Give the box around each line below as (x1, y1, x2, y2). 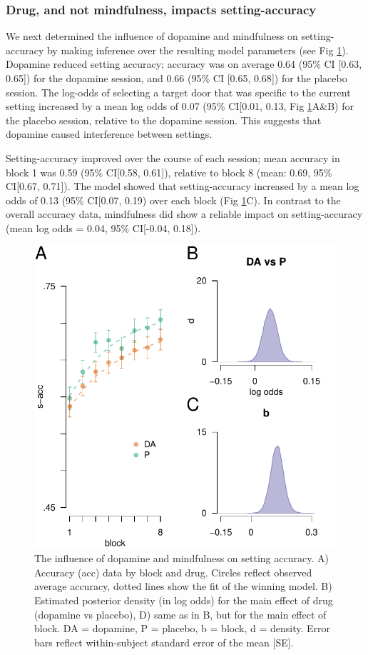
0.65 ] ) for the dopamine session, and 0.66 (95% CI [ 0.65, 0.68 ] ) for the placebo (6, 71, 347, 85)
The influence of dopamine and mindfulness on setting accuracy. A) (34, 551, 329, 566)
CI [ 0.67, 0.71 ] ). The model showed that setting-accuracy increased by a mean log (6, 179, 359, 194)
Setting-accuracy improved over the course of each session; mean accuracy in (6, 150, 340, 165)
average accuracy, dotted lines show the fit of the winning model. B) (34, 579, 332, 594)
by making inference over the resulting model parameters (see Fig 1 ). (46, 42, 349, 57)
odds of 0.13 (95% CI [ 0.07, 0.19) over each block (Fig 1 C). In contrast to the (6, 192, 341, 207)
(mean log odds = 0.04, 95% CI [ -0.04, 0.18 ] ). (6, 220, 201, 235)
